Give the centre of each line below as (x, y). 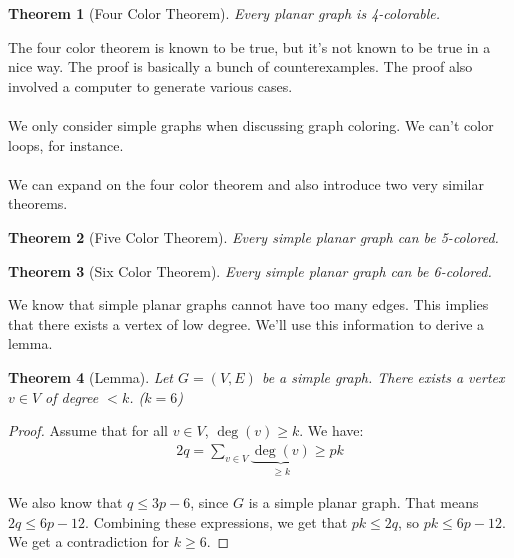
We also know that (65, 502)
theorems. (38, 203)
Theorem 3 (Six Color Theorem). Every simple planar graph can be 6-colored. (250, 270)
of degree (72, 396)
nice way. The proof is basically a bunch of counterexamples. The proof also (240, 66)
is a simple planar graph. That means (363, 502)
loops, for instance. (66, 144)
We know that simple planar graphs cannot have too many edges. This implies (248, 304)
